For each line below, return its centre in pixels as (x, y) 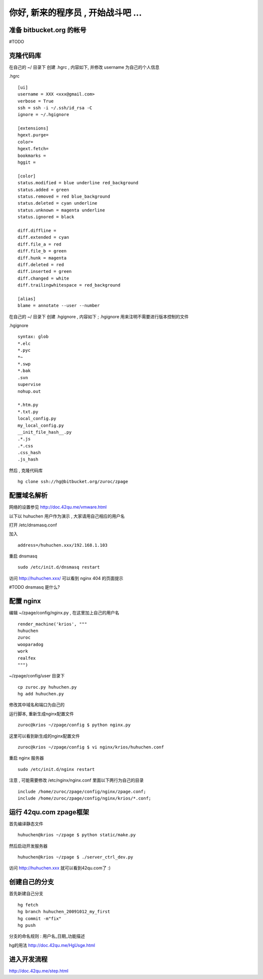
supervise (29, 384)
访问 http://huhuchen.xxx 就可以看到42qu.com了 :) (60, 868)
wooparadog (31, 644)
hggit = (27, 163)
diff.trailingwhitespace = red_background (69, 285)
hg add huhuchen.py (41, 694)
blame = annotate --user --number (59, 306)
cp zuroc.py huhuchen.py (47, 687)
